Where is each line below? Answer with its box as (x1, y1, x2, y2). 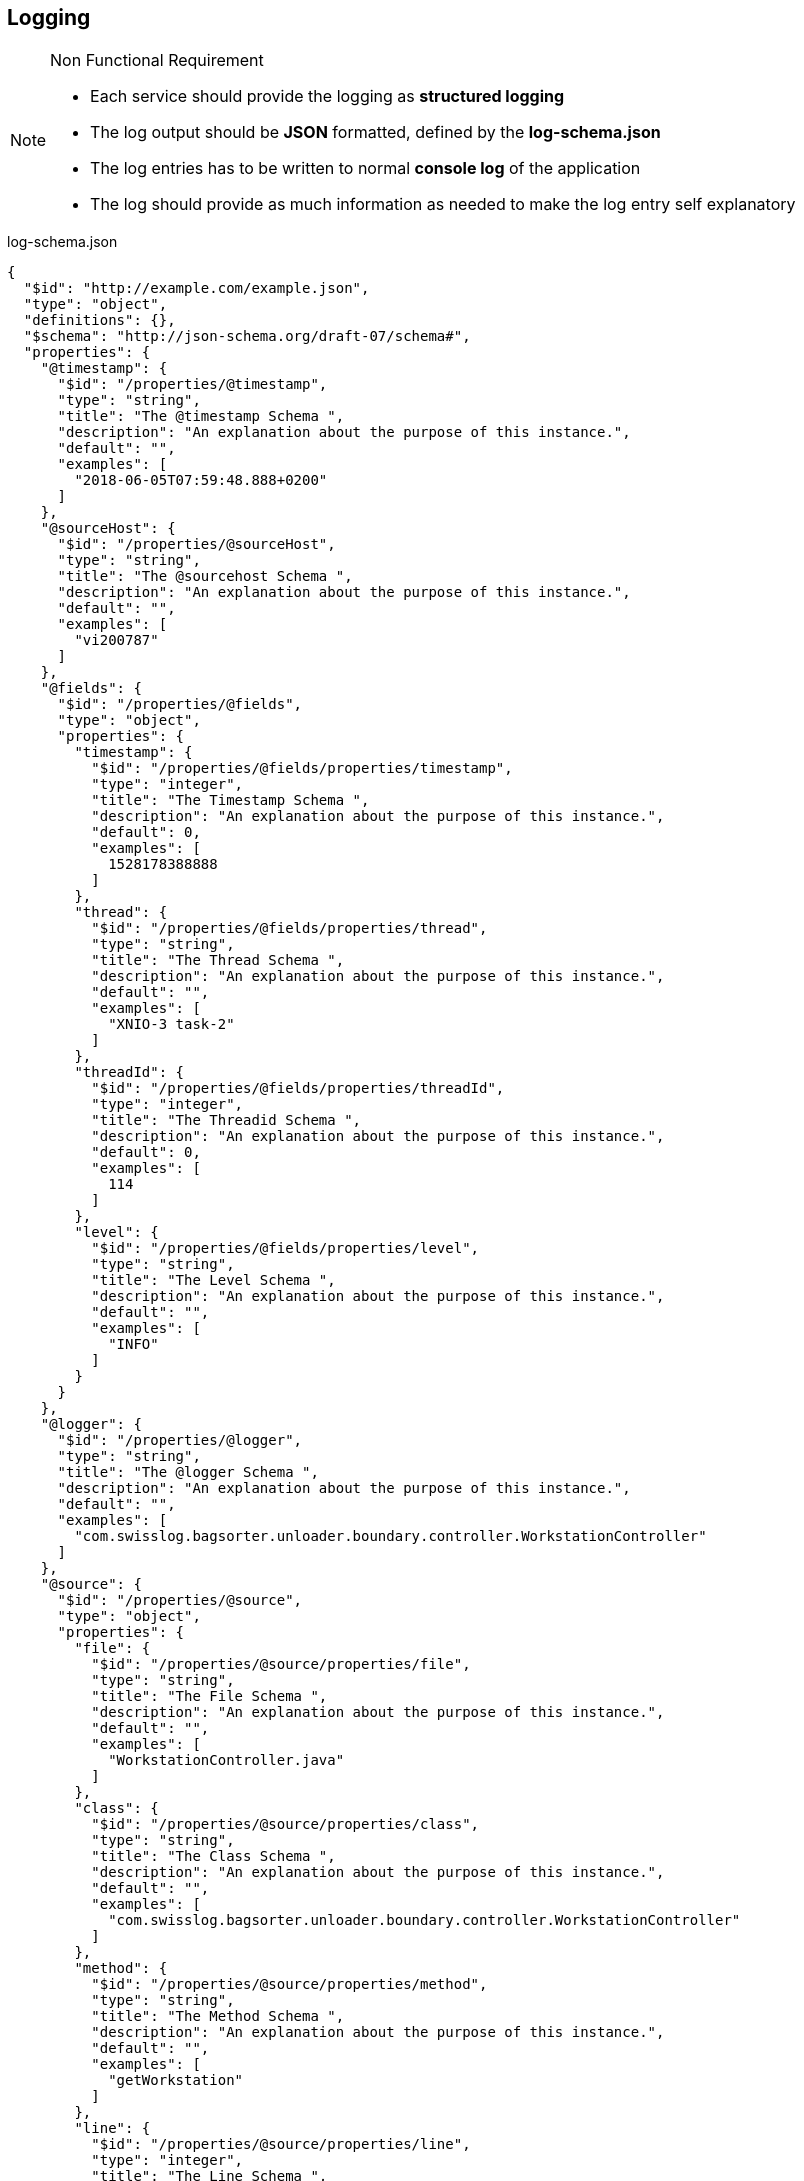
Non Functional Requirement (50, 50, 264, 71)
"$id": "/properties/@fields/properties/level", (91, 1240, 480, 1257)
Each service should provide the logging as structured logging (90, 86, 565, 107)
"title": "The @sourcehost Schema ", (57, 568, 353, 585)
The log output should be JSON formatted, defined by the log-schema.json (90, 122, 661, 143)
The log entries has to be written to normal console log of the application (90, 158, 641, 179)
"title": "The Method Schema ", (91, 2008, 345, 2025)
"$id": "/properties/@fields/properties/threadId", (91, 1080, 505, 1097)
